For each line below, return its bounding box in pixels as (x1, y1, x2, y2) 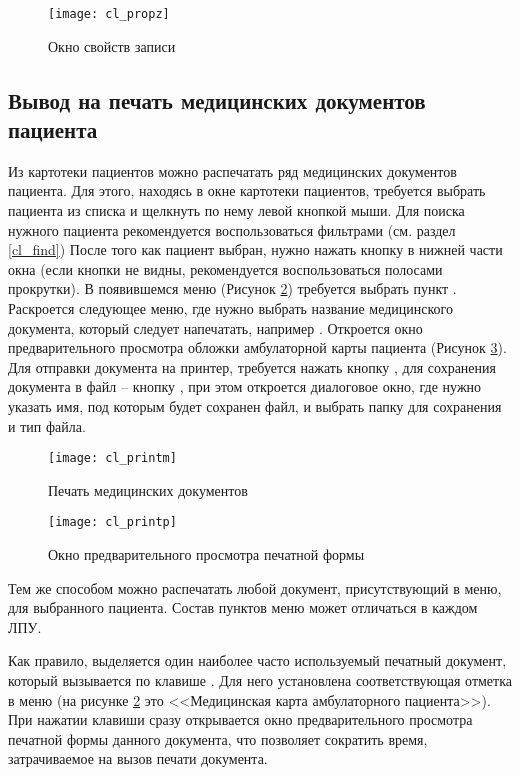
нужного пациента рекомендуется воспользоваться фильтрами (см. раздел (8, 219, 456, 240)
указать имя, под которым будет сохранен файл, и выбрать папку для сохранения (8, 395, 502, 416)
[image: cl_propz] (48, 7, 170, 21)
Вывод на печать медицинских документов (8, 84, 426, 115)
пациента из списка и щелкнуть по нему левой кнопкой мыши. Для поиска (8, 200, 465, 221)
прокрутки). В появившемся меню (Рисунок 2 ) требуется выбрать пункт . (8, 278, 457, 299)
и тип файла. (8, 415, 86, 436)
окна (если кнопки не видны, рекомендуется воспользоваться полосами (8, 258, 443, 279)
